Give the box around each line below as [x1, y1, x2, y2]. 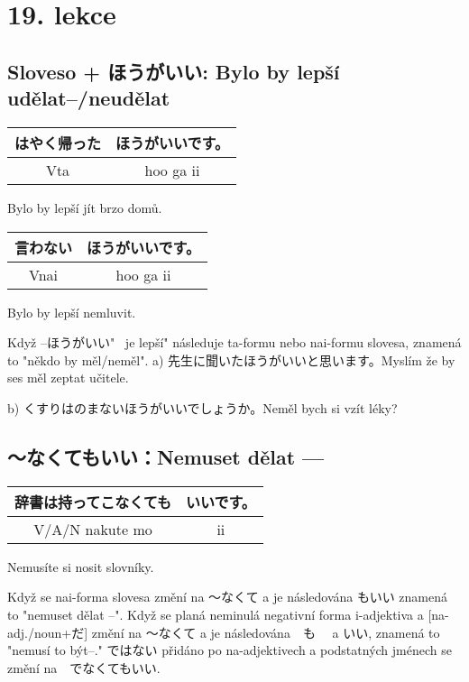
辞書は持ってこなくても [14, 491, 171, 512]
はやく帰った [14, 132, 102, 153]
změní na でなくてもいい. [7, 658, 161, 677]
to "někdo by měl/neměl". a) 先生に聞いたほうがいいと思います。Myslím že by [7, 350, 455, 369]
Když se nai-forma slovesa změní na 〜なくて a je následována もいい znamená [7, 587, 448, 606]
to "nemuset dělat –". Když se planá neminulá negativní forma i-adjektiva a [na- [7, 604, 449, 623]
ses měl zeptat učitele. [7, 368, 129, 387]
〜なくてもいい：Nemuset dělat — [7, 442, 325, 470]
